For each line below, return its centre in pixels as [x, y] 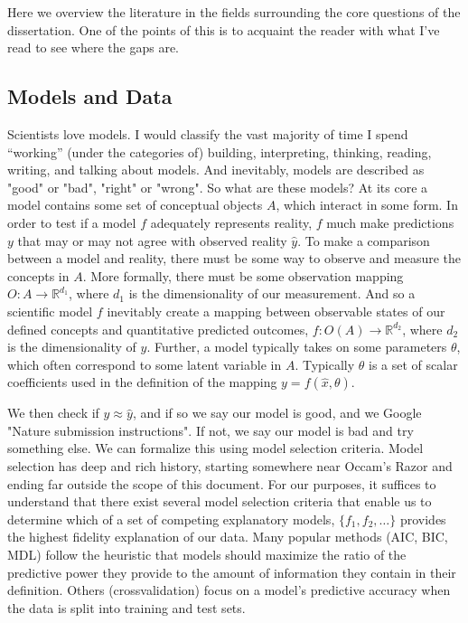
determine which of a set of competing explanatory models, [171, 519]
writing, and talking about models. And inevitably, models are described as [216, 170]
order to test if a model [72, 222]
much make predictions [390, 222]
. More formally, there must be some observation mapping [243, 275]
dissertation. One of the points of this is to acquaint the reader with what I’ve [224, 29]
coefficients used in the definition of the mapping [142, 382]
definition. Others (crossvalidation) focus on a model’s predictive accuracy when [229, 590]
